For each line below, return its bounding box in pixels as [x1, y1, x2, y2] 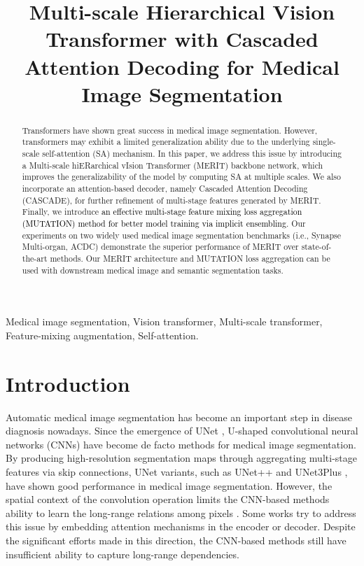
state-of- [301, 241, 332, 253]
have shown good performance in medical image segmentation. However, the [6, 478, 332, 493]
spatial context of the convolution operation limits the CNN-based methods [6, 492, 330, 507]
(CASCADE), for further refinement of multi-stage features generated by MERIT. [22, 194, 321, 206]
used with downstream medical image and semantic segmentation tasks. [22, 264, 283, 276]
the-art [22, 252, 48, 264]
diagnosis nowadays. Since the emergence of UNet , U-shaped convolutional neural [6, 423, 358, 438]
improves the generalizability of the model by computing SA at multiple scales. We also [22, 171, 341, 183]
